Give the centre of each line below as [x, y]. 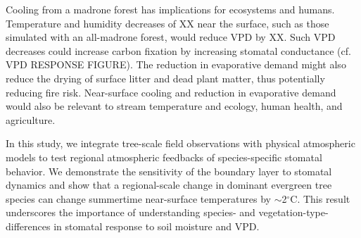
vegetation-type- [293, 212]
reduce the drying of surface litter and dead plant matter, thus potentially [165, 78]
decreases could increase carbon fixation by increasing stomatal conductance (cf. [178, 50]
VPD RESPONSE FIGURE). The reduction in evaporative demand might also [176, 64]
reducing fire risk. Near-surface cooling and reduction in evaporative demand [171, 92]
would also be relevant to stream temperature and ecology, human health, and [174, 106]
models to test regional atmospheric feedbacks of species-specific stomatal [164, 157]
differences [28, 226]
